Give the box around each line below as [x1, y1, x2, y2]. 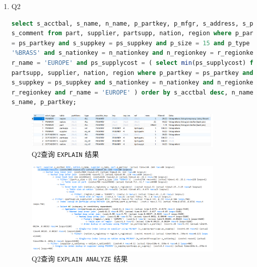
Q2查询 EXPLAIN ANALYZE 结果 [31, 253, 128, 263]
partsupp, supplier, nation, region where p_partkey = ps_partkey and [11, 69, 253, 76]
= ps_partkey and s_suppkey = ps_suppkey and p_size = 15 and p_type [11, 39, 250, 47]
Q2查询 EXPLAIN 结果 [31, 148, 99, 159]
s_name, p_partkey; [11, 99, 77, 106]
